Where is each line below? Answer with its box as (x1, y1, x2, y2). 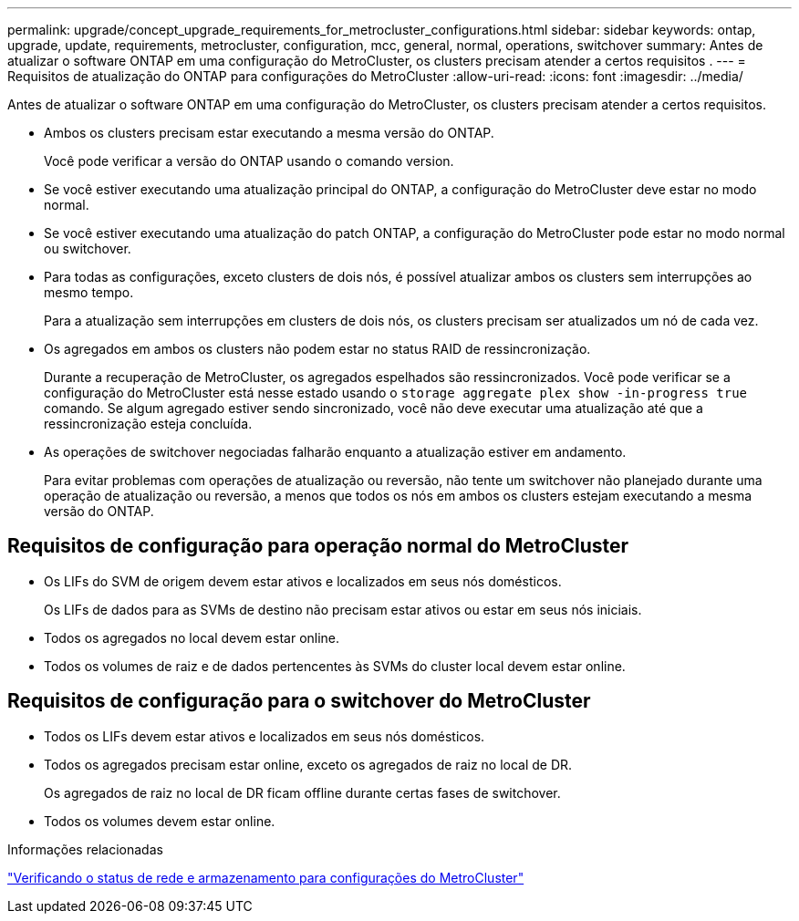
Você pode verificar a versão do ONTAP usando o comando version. (44, 153, 454, 169)
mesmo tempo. (44, 285, 134, 300)
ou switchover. (44, 241, 131, 256)
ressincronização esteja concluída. (44, 416, 253, 431)
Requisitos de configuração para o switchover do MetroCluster (7, 689, 591, 713)
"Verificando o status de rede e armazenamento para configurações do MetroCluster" (7, 869, 524, 885)
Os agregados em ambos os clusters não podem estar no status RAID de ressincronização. (44, 341, 591, 357)
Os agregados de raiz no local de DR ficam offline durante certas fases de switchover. (44, 784, 561, 801)
